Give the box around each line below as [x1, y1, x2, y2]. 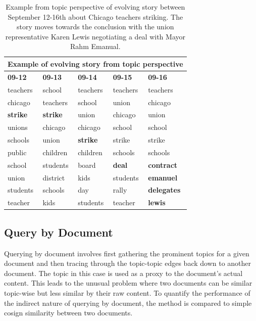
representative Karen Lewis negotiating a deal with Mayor [5, 31, 185, 41]
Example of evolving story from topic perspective [8, 58, 183, 69]
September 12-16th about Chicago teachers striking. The [8, 11, 183, 22]
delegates [148, 185, 181, 195]
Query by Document [4, 224, 113, 240]
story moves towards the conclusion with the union [17, 21, 174, 32]
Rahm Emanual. [70, 41, 121, 52]
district [42, 172, 65, 182]
